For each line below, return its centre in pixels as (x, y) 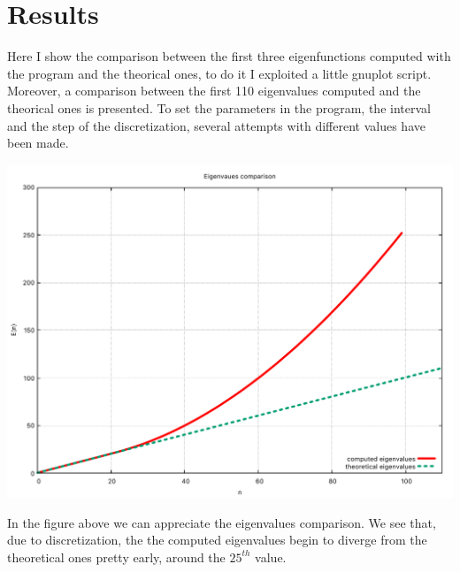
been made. (38, 143)
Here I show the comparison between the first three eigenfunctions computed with (229, 56)
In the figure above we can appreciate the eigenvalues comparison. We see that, (222, 522)
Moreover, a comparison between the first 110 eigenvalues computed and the (214, 91)
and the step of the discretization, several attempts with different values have (216, 125)
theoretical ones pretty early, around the (116, 557)
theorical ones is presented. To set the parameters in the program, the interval (219, 107)
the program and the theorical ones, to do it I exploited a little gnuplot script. (219, 73)
